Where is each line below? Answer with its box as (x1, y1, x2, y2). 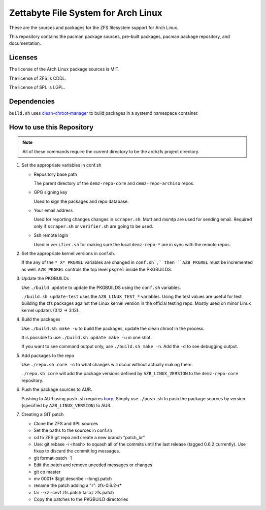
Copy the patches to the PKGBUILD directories (33, 496, 129, 502)
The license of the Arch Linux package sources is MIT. (9, 66, 120, 72)
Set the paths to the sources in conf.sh (33, 427, 113, 433)
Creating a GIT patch (21, 412, 64, 417)
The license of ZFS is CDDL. (9, 75, 66, 81)
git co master (33, 469, 61, 475)
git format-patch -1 (33, 455, 72, 461)
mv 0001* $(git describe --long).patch (33, 476, 112, 481)
